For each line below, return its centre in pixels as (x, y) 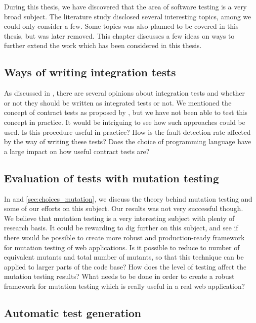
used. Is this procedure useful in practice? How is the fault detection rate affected (128, 132)
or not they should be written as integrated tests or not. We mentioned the (118, 102)
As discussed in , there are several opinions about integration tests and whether (125, 93)
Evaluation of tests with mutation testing (112, 178)
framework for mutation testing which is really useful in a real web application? (125, 286)
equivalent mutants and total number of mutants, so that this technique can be (124, 257)
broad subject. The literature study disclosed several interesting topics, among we (128, 16)
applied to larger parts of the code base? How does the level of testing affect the (125, 266)
